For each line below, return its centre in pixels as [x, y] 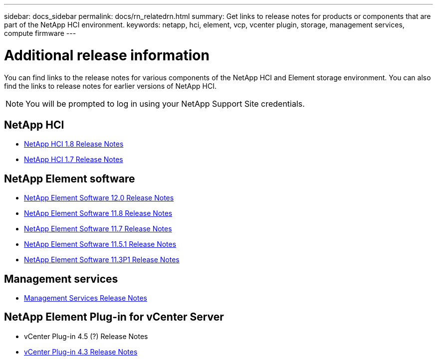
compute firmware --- [40, 33]
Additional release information [107, 55]
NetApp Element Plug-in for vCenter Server [114, 317]
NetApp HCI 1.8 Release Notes [74, 144]
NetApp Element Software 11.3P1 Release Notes [102, 260]
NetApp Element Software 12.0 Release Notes [99, 198]
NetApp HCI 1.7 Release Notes [74, 160]
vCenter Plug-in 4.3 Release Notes [81, 352]
